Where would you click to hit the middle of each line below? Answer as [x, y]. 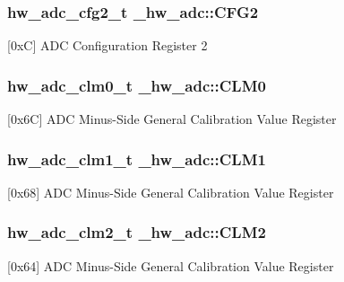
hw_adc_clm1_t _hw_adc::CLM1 [137, 159]
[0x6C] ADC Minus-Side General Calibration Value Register [172, 119]
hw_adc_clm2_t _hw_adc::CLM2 [137, 232]
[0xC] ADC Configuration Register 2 [107, 45]
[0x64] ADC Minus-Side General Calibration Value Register [171, 265]
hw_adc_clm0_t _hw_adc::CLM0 [137, 85]
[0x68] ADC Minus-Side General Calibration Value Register [171, 192]
